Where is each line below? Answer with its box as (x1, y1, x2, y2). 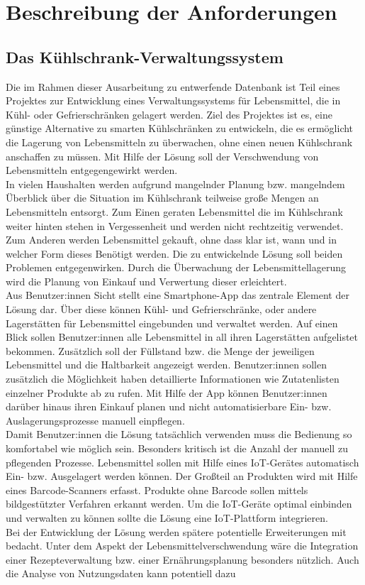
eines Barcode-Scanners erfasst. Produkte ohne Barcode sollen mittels (6, 482, 308, 497)
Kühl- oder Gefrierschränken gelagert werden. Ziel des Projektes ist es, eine (6, 106, 332, 121)
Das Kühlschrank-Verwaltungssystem (6, 45, 283, 67)
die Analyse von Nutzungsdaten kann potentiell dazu (6, 566, 236, 581)
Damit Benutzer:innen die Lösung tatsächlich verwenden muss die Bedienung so (6, 427, 352, 442)
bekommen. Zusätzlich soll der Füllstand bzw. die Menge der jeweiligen (6, 343, 315, 358)
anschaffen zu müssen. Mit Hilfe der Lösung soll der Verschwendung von (6, 148, 319, 163)
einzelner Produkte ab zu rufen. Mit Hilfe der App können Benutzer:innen (6, 385, 327, 400)
